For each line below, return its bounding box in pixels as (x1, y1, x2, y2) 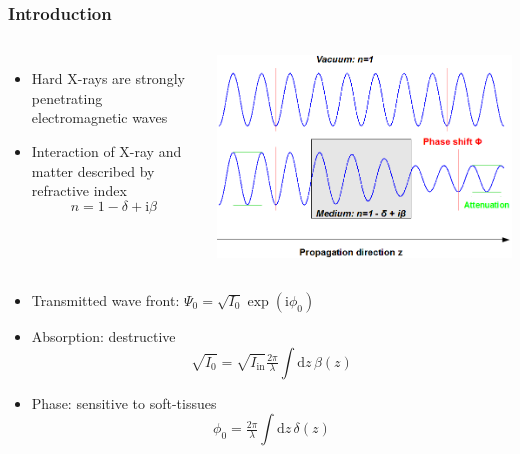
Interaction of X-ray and (31, 141, 182, 161)
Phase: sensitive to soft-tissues (31, 392, 217, 413)
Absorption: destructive (31, 325, 176, 346)
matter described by (31, 160, 155, 181)
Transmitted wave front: (31, 289, 180, 310)
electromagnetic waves (31, 107, 168, 128)
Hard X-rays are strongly (31, 68, 185, 89)
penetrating (31, 87, 103, 108)
